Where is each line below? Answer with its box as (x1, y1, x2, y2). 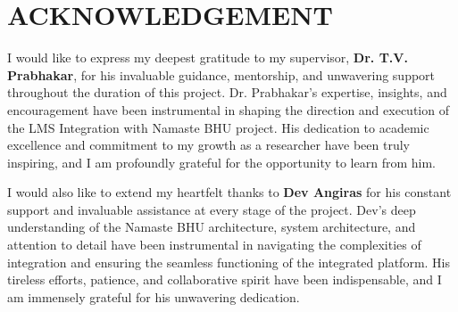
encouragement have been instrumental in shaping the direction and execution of (7, 100, 449, 119)
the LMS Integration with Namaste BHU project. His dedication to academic (7, 118, 429, 136)
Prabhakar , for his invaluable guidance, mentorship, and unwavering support (7, 65, 436, 84)
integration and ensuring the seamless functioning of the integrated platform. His (7, 252, 451, 271)
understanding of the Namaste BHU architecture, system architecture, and (7, 218, 416, 236)
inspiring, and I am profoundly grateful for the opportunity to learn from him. (7, 152, 436, 171)
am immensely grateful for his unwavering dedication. (7, 287, 300, 306)
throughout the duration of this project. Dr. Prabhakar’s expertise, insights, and (7, 83, 447, 102)
